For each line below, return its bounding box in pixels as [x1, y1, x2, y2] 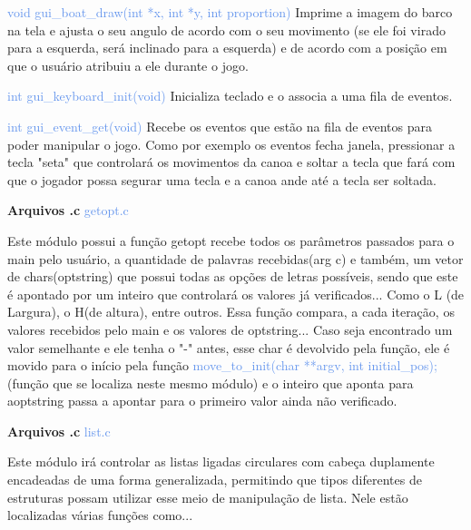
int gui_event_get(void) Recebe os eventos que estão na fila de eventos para [7, 116, 432, 135]
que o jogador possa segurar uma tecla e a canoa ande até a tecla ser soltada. [7, 170, 437, 189]
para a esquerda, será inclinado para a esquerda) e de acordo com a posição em [7, 38, 447, 57]
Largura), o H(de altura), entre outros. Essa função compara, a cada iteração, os [7, 302, 455, 321]
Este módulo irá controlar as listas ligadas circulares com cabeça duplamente [7, 452, 435, 471]
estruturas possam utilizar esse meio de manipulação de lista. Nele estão [7, 487, 408, 506]
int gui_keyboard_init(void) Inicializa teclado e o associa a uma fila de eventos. [7, 86, 453, 105]
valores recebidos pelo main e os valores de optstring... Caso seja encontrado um [7, 319, 453, 339]
